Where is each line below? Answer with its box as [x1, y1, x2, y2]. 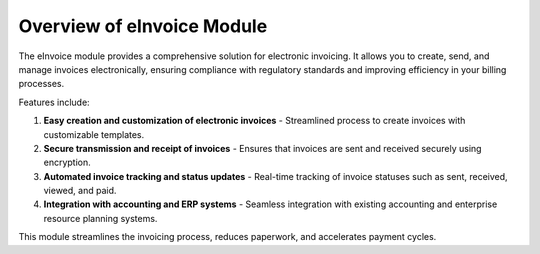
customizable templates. [43, 128, 145, 140]
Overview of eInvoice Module [18, 15, 268, 37]
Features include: [18, 96, 90, 108]
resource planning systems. [43, 212, 158, 224]
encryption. [43, 156, 92, 169]
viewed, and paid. [43, 185, 117, 197]
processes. [18, 78, 65, 90]
